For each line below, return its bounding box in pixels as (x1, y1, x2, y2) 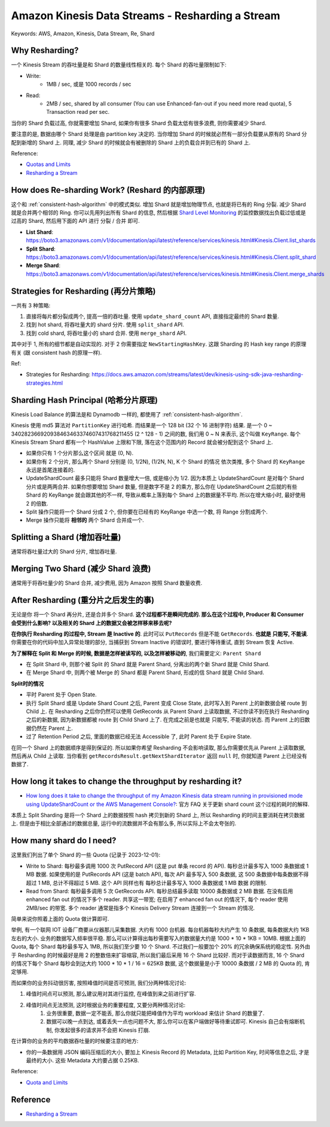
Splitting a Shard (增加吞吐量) (11, 532, 121, 542)
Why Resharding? (11, 46, 79, 56)
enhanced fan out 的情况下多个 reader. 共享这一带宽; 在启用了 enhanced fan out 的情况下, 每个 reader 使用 (26, 896, 288, 903)
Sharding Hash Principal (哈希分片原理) (11, 395, 158, 405)
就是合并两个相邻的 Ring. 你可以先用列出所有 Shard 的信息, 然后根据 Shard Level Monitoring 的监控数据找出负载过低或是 (11, 209, 306, 216)
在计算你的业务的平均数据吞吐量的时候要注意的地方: (11, 1037, 139, 1045)
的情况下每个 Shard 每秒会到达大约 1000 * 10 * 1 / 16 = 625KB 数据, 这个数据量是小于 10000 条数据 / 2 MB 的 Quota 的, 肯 (11, 960, 310, 967)
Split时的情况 (11, 680, 44, 687)
